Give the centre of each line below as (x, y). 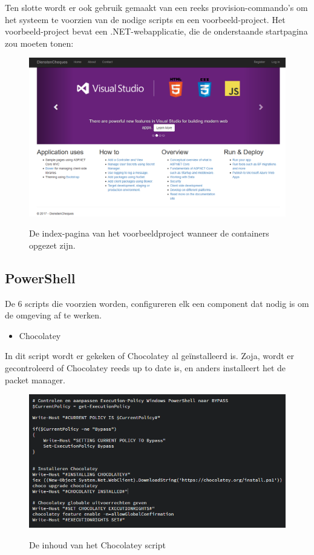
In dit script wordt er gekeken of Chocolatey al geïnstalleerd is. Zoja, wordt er (150, 356)
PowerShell (40, 277)
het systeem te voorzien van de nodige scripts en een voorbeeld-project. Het (145, 19)
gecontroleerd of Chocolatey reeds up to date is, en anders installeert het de (146, 368)
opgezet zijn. (52, 245)
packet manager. (35, 379)
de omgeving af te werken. (53, 315)
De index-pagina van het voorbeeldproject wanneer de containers (149, 233)
